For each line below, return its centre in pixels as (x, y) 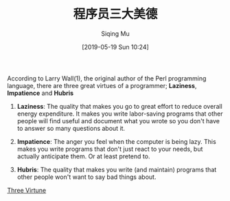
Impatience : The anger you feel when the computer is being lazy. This (116, 141)
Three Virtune (27, 190)
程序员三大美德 (115, 14)
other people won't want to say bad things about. (87, 177)
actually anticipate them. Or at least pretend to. (83, 156)
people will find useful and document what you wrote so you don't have (118, 120)
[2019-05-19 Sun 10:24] (115, 47)
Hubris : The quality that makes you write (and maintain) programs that (117, 169)
